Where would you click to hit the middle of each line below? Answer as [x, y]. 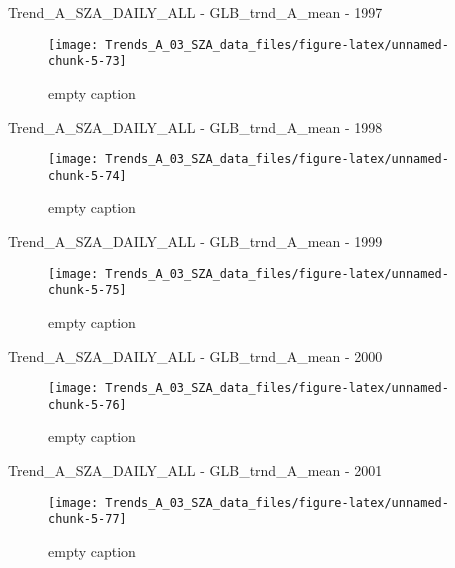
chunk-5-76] [87, 404]
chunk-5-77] [87, 519]
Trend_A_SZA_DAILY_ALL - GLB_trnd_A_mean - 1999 [195, 241]
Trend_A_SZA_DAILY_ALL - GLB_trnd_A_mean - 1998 [195, 126]
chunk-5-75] [87, 290]
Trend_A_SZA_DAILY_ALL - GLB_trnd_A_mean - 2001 [195, 470]
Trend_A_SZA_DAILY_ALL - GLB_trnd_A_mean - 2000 [195, 355]
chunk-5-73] [87, 61]
